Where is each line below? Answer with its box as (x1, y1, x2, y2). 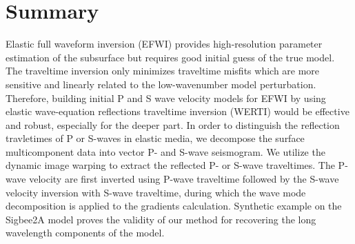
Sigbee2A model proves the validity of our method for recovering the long (6, 212, 316, 226)
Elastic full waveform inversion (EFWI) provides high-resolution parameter (6, 37, 323, 51)
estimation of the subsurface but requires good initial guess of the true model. (6, 50, 335, 64)
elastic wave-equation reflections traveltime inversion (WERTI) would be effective (6, 104, 349, 119)
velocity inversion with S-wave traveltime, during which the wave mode (6, 185, 306, 199)
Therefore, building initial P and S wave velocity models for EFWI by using (6, 90, 326, 105)
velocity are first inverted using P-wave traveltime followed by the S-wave (29, 172, 339, 186)
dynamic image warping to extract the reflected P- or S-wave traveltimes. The (6, 158, 335, 172)
